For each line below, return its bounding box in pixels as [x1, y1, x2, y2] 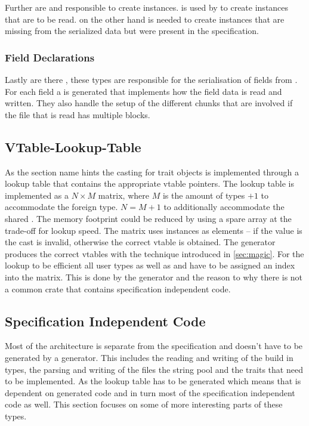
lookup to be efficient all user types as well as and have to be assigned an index [5, 259, 295, 271]
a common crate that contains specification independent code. [5, 282, 231, 295]
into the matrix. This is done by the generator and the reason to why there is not [5, 270, 303, 283]
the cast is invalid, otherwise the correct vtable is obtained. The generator [5, 236, 276, 248]
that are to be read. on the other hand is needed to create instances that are [5, 13, 285, 25]
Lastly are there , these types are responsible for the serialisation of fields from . [5, 73, 298, 85]
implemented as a [5, 189, 69, 201]
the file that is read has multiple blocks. [5, 108, 150, 121]
